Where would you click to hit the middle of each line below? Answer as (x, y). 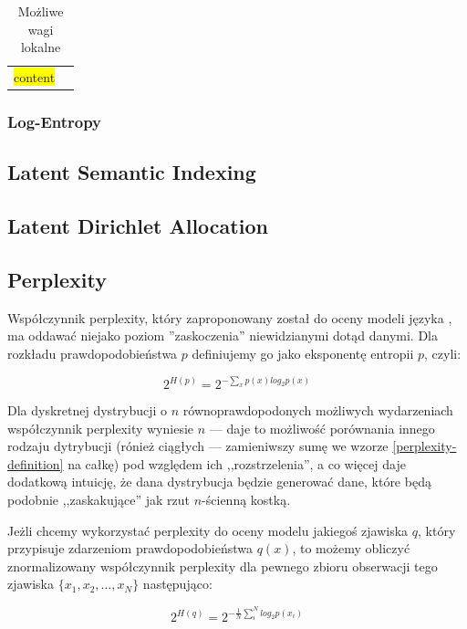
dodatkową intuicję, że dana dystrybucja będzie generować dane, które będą (219, 482)
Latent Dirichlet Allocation (138, 226)
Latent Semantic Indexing (132, 172)
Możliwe (41, 11)
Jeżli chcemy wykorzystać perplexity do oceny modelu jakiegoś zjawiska (208, 530)
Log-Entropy (55, 122)
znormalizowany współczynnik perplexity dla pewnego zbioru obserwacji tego (223, 566)
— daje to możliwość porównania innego (322, 428)
